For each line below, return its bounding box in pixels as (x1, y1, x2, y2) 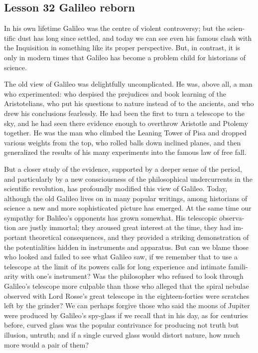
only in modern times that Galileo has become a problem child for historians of (4, 52, 246, 62)
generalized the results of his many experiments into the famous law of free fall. (4, 147, 247, 157)
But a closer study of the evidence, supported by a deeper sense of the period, (4, 163, 242, 174)
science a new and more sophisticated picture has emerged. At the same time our (4, 203, 252, 213)
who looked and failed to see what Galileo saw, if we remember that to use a (4, 251, 238, 262)
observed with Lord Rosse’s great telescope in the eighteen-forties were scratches (4, 290, 250, 301)
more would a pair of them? (4, 339, 89, 350)
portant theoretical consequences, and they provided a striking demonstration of (4, 232, 249, 242)
